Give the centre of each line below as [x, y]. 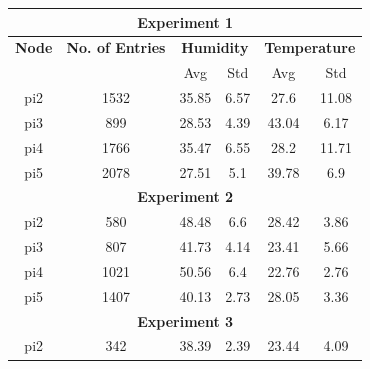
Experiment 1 [185, 21]
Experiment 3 [185, 320]
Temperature [310, 47]
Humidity [215, 47]
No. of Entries [116, 47]
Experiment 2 [185, 196]
